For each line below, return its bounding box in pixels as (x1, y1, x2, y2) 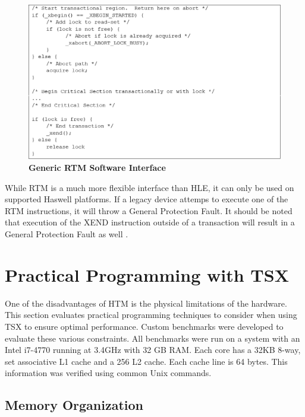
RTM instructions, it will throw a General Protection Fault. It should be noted (5, 204, 293, 217)
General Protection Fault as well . (5, 228, 128, 240)
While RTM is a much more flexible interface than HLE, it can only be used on (5, 181, 294, 193)
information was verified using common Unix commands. (5, 367, 212, 379)
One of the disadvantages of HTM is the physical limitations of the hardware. (5, 297, 287, 309)
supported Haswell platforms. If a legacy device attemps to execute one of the (5, 193, 288, 205)
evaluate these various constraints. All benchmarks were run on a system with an (5, 332, 300, 344)
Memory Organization (5, 396, 144, 414)
